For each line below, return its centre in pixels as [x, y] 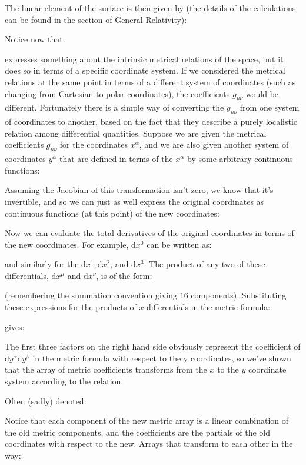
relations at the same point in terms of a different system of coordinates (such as [150, 82]
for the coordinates [94, 145]
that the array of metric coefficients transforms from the [106, 369]
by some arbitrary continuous [240, 159]
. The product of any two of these [204, 264]
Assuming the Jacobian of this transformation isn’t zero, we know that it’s [139, 190]
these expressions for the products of [71, 307]
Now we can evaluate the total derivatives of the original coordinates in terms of [149, 233]
